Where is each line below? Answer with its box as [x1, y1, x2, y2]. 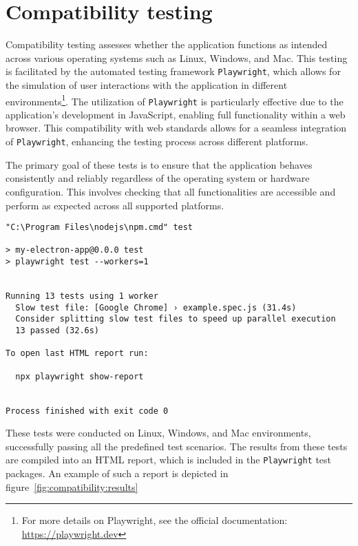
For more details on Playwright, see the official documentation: [21, 513, 288, 527]
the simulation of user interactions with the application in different [6, 77, 288, 92]
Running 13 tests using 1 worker [6, 291, 158, 302]
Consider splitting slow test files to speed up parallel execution [15, 314, 336, 324]
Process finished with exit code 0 [6, 406, 169, 416]
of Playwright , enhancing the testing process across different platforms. [6, 134, 308, 149]
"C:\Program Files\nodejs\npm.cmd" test [6, 222, 193, 233]
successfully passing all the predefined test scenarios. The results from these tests [6, 439, 348, 453]
